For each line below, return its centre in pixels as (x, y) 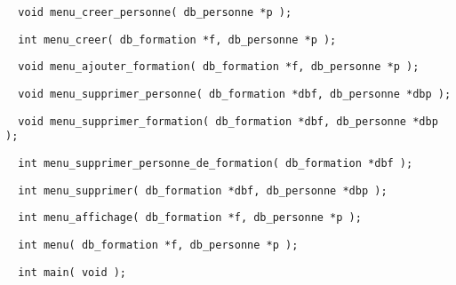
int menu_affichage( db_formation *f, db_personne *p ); (190, 218)
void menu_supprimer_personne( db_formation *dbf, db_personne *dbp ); (235, 94)
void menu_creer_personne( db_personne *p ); (155, 12)
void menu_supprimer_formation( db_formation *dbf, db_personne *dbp (228, 121)
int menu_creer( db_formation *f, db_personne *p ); (177, 40)
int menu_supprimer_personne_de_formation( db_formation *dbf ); (216, 163)
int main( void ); (72, 272)
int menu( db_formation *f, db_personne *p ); (158, 245)
